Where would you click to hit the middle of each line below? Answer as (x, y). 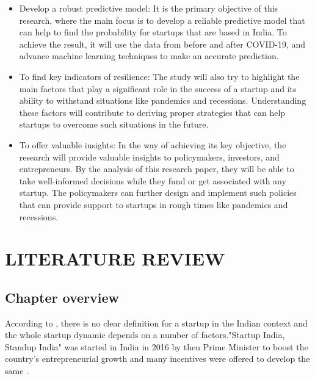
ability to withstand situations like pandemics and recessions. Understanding (163, 100)
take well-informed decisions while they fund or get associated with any (153, 180)
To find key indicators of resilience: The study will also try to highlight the (159, 76)
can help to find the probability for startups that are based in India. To (153, 32)
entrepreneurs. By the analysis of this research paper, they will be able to (157, 169)
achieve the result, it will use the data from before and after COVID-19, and (162, 44)
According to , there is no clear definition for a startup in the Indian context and (156, 323)
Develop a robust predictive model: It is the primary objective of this (149, 8)
